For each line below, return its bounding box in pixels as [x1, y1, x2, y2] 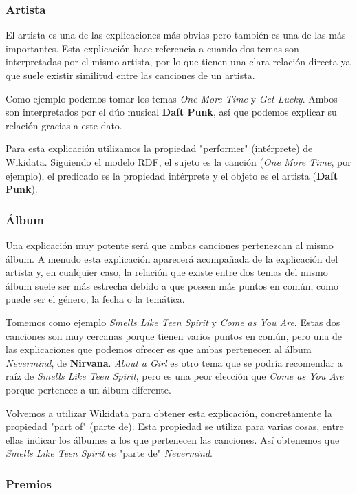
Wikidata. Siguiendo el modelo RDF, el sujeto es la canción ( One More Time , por [6, 154, 351, 169]
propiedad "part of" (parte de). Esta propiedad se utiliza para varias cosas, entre [6, 419, 344, 433]
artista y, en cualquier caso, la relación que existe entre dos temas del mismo [6, 265, 328, 279]
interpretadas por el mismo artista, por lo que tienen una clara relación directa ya [6, 54, 351, 69]
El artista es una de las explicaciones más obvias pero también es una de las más [6, 28, 346, 42]
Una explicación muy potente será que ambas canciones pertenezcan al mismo [6, 237, 334, 252]
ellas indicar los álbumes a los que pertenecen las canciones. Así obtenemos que [6, 432, 340, 447]
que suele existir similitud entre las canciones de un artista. [6, 68, 255, 82]
